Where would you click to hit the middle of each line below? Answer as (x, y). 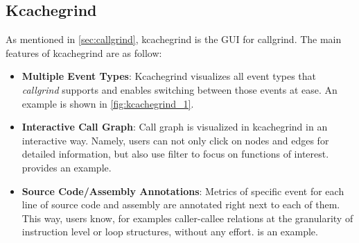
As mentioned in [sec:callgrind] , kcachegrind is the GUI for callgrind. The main (174, 39)
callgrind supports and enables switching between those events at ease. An (179, 89)
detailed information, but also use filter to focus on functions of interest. (175, 154)
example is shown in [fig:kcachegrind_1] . (108, 103)
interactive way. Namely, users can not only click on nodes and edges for (175, 140)
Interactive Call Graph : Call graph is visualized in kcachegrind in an (175, 127)
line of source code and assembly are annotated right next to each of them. (181, 204)
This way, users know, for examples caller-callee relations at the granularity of (187, 218)
